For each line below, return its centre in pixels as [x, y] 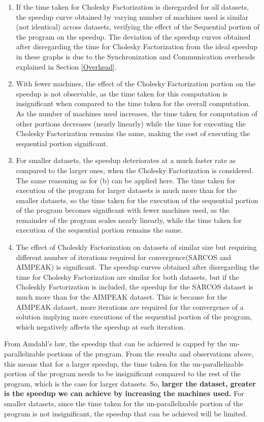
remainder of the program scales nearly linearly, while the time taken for [129, 220]
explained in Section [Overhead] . [66, 66]
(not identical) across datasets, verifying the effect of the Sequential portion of [138, 27]
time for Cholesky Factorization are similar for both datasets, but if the [127, 277]
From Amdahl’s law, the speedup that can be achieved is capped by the [116, 344]
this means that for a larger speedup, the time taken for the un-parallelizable [124, 363]
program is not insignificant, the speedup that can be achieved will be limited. [126, 413]
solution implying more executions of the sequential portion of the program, [134, 317]
